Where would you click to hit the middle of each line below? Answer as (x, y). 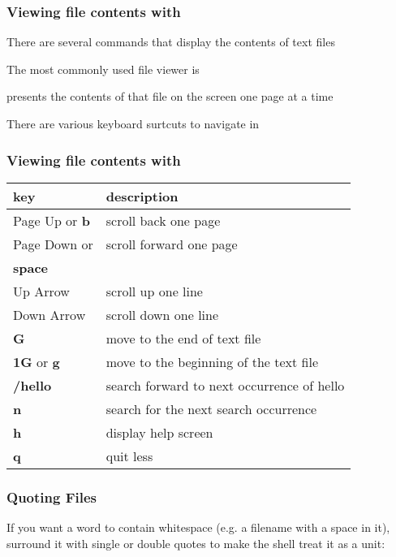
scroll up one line (154, 291)
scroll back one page (163, 220)
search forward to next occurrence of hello (225, 385)
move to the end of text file (183, 338)
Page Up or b (52, 220)
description (142, 196)
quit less (129, 456)
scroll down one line (162, 314)
